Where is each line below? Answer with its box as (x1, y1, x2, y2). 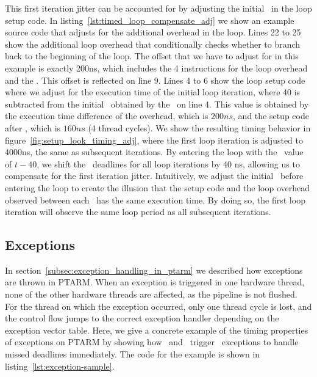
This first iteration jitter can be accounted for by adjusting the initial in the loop (5, 2, 312, 14)
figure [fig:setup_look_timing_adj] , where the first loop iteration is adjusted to (5, 133, 304, 146)
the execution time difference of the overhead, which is (5, 109, 208, 122)
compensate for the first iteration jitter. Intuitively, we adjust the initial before (5, 169, 304, 182)
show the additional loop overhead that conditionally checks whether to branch (5, 37, 301, 50)
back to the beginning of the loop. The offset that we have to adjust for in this (5, 49, 299, 62)
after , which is (5, 121, 61, 134)
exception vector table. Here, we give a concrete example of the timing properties (5, 323, 308, 336)
